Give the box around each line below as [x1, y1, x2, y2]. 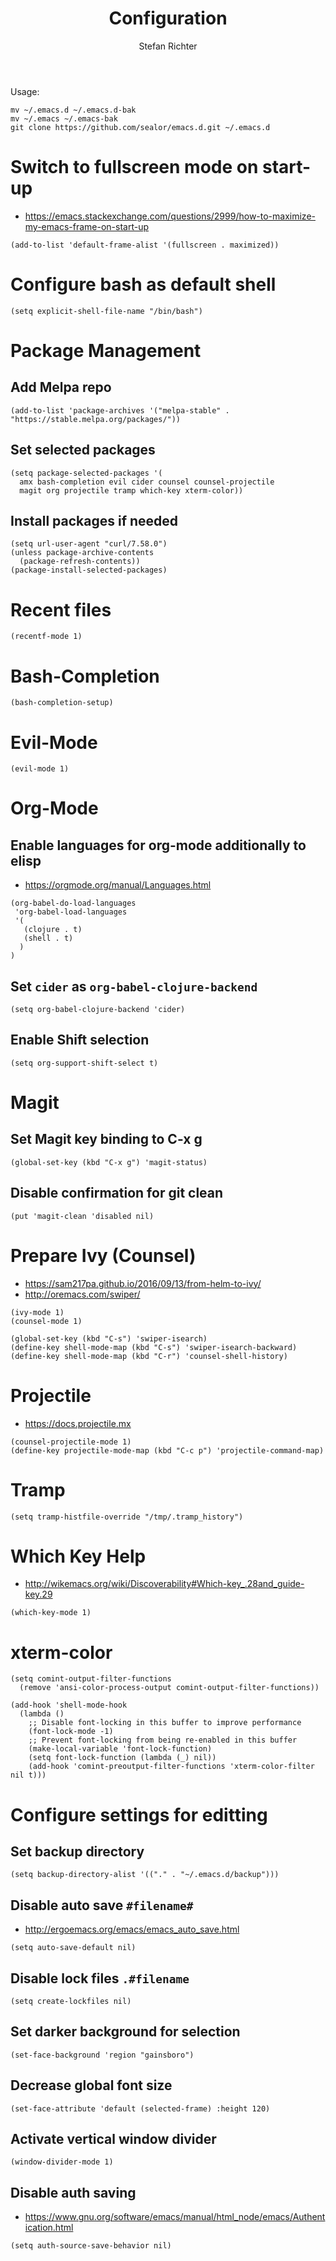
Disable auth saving [10, 2184, 137, 2201]
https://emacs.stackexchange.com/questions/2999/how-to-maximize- [24, 210, 316, 222]
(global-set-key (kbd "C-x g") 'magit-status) [10, 1157, 208, 1167]
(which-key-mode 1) [10, 1608, 92, 1618]
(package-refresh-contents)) [19, 557, 141, 567]
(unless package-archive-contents [10, 548, 155, 558]
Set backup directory [10, 1843, 145, 1860]
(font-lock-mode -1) [28, 1727, 114, 1737]
